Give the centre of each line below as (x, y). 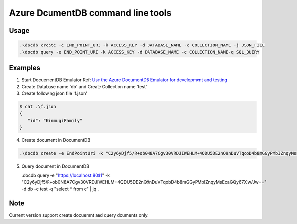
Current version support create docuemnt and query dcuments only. (79, 215)
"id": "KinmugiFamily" (55, 120)
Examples (25, 67)
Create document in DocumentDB (56, 140)
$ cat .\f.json (38, 107)
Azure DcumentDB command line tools (90, 13)
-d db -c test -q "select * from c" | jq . (60, 189)
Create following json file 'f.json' (54, 93)
